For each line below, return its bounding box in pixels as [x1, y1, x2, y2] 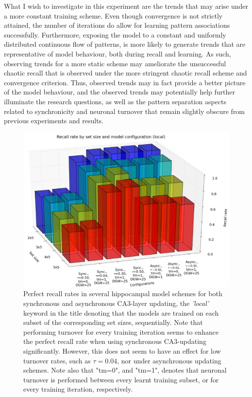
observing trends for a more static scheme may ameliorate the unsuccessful [4, 58, 226, 68]
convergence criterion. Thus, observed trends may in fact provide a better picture [4, 77, 246, 87]
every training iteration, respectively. [23, 384, 133, 394]
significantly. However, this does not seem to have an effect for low [23, 346, 221, 356]
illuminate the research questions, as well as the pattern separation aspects [4, 96, 227, 106]
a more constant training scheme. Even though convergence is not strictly [4, 10, 223, 20]
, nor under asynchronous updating [117, 355, 221, 365]
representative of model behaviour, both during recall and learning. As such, [4, 48, 231, 58]
